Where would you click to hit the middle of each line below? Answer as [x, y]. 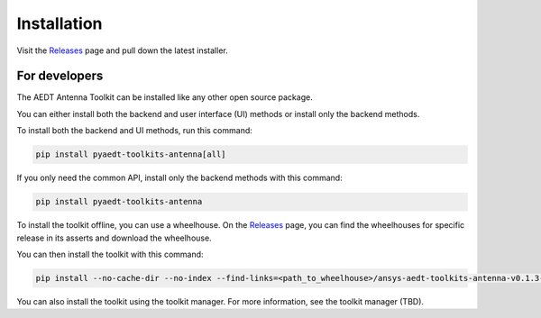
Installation [60, 23]
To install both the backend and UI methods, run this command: [134, 131]
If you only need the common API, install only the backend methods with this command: [179, 178]
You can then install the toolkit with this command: [110, 254]
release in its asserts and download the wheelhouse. [114, 238]
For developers [60, 76]
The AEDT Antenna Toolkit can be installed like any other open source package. [165, 97]
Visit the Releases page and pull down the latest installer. [123, 50]
